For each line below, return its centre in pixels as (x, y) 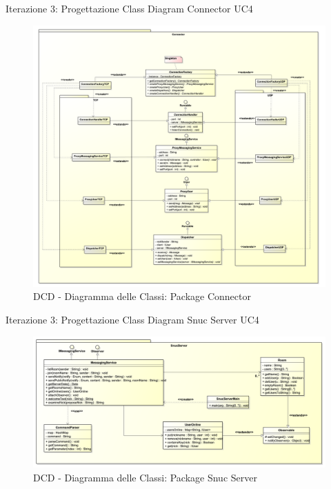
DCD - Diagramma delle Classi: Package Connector (142, 296)
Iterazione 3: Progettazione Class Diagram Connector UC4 (129, 8)
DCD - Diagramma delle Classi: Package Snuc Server (145, 477)
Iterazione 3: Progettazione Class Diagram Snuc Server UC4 (132, 320)
